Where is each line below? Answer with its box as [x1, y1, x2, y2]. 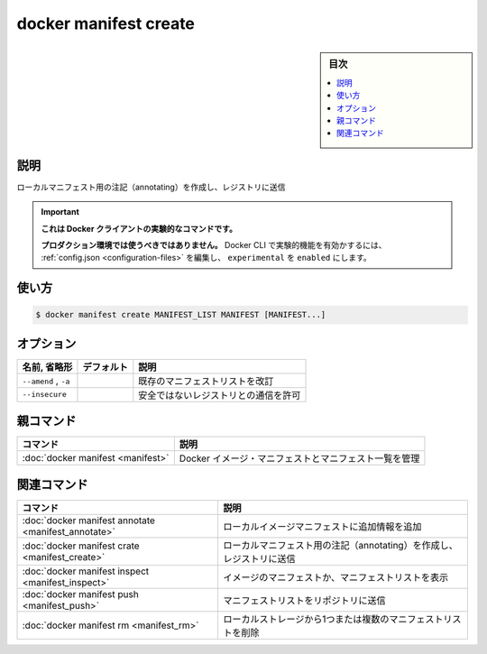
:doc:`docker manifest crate [22, 539, 140, 552]
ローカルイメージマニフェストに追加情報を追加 [222, 520, 422, 532]
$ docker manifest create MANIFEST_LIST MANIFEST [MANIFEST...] [35, 309, 326, 320]
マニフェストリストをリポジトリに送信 [222, 594, 386, 606]
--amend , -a [22, 374, 70, 387]
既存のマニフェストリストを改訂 [138, 374, 274, 387]
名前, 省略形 [22, 361, 73, 373]
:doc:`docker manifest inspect [22, 565, 150, 577]
